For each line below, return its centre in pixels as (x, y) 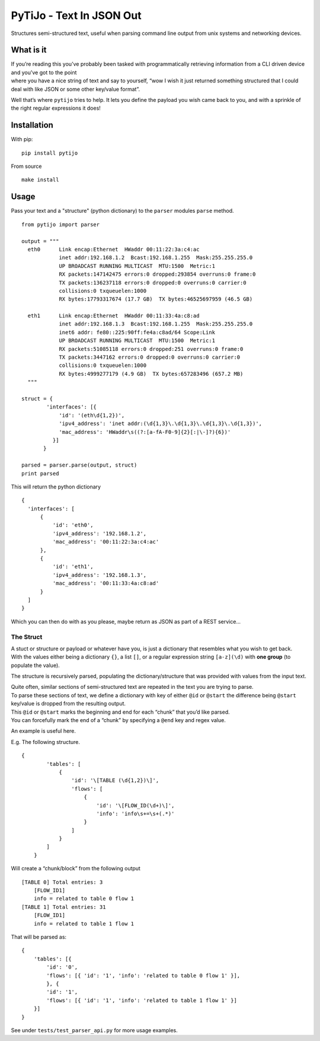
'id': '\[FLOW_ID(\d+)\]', (135, 805)
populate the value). (36, 665)
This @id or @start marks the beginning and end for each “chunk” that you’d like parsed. (121, 712)
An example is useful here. (44, 731)
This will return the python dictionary (56, 487)
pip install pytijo (50, 153)
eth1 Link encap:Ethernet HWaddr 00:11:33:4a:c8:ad (113, 316)
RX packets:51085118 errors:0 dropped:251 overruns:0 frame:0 (151, 349)
